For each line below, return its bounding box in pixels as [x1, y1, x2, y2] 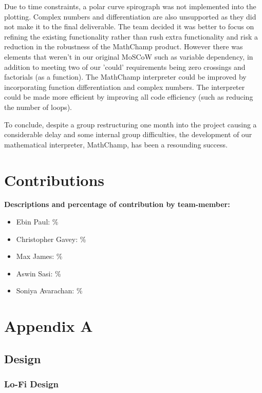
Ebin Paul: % [16, 216, 59, 227]
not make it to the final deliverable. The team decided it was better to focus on [4, 21, 254, 32]
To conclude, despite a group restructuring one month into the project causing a [4, 119, 257, 129]
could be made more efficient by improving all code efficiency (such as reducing [4, 91, 253, 102]
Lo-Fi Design [4, 378, 59, 390]
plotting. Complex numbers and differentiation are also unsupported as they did [4, 11, 256, 22]
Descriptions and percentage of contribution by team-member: [4, 199, 230, 210]
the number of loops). [4, 101, 72, 112]
